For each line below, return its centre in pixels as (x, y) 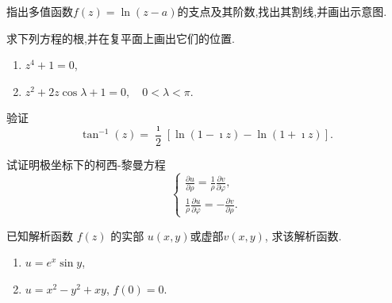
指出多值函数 (40, 11)
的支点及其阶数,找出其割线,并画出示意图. (282, 11)
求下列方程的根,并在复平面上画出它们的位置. (121, 38)
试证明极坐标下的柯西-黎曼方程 (86, 165)
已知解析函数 (40, 235)
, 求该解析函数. (303, 235)
